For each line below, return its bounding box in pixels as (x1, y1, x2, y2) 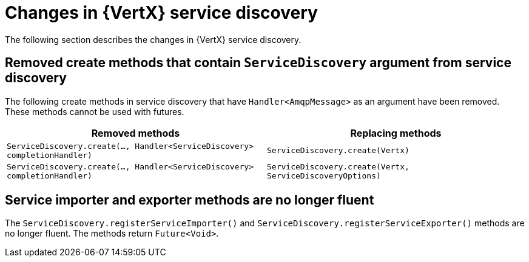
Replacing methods (350, 126, 442, 139)
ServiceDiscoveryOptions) (267, 171, 381, 180)
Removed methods (91, 126, 180, 139)
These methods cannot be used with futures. (5, 106, 184, 117)
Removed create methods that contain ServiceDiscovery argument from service (5, 55, 511, 71)
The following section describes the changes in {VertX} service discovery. (5, 34, 302, 45)
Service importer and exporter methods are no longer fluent (5, 192, 374, 208)
